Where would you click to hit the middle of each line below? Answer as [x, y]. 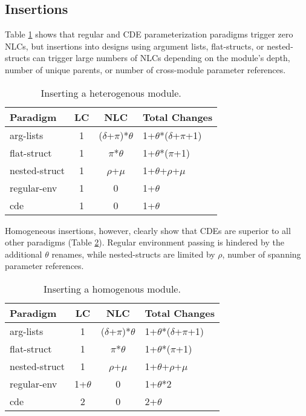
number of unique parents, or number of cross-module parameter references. [145, 69]
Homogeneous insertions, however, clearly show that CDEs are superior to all [148, 230]
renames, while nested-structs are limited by [133, 254]
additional [24, 254]
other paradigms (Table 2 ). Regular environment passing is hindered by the [145, 242]
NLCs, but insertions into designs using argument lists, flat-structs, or [135, 46]
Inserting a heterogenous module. [111, 93]
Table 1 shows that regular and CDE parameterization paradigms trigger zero [149, 34]
